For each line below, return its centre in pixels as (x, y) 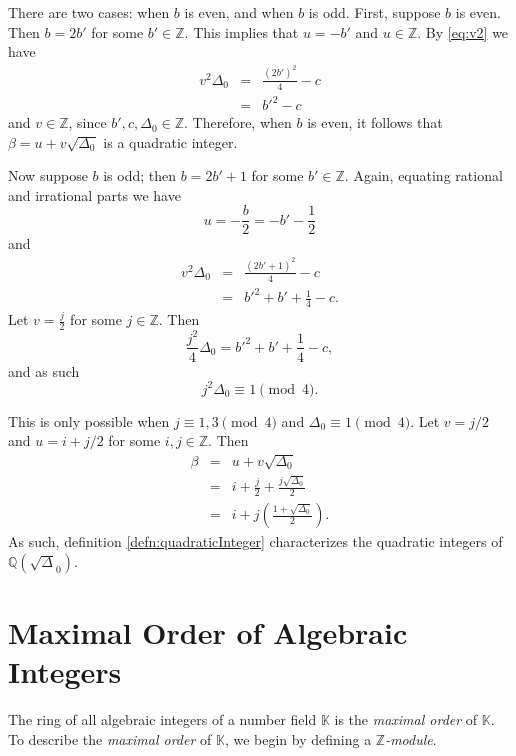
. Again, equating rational (423, 175)
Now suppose (48, 175)
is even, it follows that (375, 122)
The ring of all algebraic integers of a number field (162, 718)
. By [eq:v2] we (463, 31)
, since (87, 122)
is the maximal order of (406, 718)
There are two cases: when (89, 12)
